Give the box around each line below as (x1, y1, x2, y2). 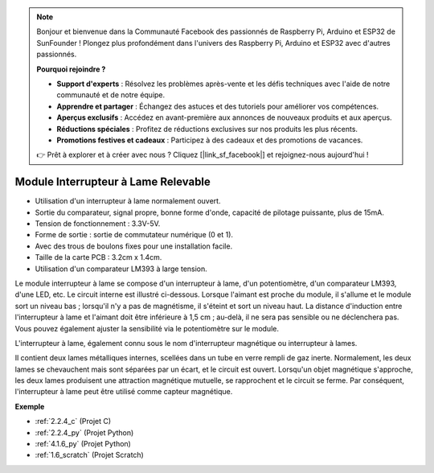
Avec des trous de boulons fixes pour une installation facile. (35, 241, 233, 251)
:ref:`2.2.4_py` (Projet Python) (35, 427, 134, 438)
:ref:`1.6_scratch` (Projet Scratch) (35, 450, 144, 460)
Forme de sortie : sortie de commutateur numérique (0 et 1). (35, 230, 233, 240)
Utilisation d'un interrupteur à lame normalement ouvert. (35, 196, 221, 206)
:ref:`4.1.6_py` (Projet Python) (35, 439, 132, 449)
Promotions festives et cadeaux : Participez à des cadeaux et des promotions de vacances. (56, 135, 363, 145)
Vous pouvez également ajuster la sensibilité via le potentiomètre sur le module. (14, 323, 279, 333)
